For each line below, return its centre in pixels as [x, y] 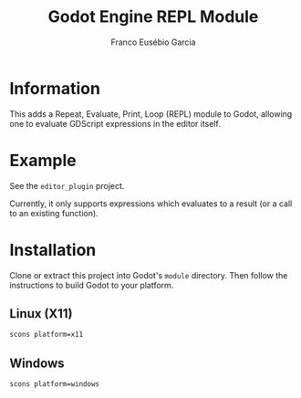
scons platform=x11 [47, 335]
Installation [53, 250]
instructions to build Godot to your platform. [92, 285]
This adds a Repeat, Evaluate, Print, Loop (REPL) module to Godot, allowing [151, 114]
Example [43, 160]
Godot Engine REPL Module [153, 17]
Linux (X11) [41, 314]
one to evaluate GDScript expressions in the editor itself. [115, 123]
